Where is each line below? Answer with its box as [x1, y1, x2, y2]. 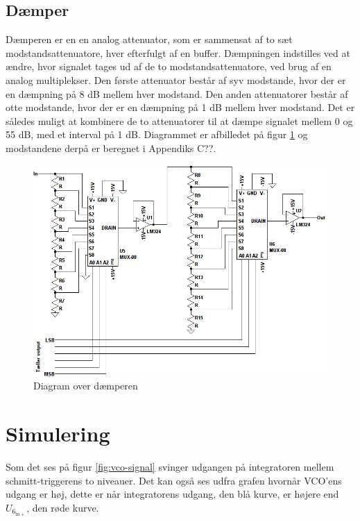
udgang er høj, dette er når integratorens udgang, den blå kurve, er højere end [6, 487, 339, 501]
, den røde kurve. [26, 500, 99, 514]
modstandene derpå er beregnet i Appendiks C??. [6, 140, 216, 155]
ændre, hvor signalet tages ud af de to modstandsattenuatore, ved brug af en [6, 59, 332, 74]
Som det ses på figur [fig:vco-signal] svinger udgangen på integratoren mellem [6, 460, 334, 474]
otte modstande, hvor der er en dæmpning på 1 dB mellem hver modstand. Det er [6, 100, 355, 115]
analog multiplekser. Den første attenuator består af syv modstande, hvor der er [6, 72, 346, 87]
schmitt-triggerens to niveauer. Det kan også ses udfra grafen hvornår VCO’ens [6, 473, 342, 487]
